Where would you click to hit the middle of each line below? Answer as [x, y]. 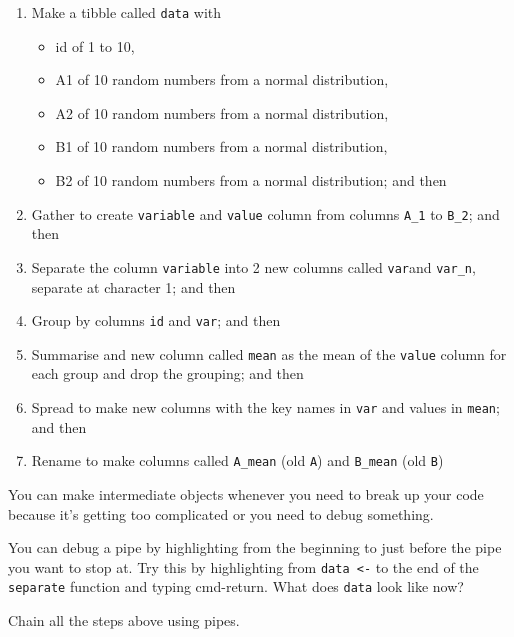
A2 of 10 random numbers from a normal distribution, [222, 112]
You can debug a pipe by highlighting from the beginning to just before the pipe [255, 547]
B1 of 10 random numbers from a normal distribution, [221, 146]
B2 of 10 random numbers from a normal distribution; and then [251, 180]
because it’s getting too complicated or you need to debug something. [221, 513]
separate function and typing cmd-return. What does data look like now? [236, 586]
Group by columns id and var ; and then [156, 320]
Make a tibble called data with [126, 12]
